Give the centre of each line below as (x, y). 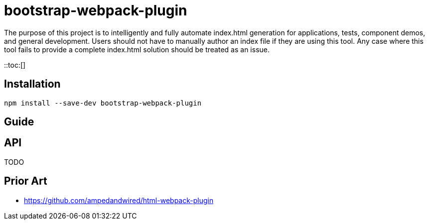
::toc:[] (15, 65)
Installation (32, 84)
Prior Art (26, 181)
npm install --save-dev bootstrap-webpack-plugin (103, 103)
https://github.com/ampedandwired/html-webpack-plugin (119, 200)
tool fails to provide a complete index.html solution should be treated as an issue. (137, 49)
